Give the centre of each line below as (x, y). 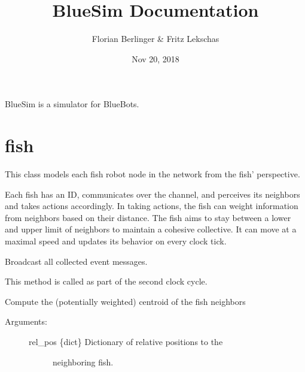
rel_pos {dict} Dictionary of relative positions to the (126, 341)
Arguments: (26, 321)
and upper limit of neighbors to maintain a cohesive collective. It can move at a (151, 229)
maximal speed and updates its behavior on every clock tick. (116, 241)
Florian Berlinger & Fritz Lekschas (155, 39)
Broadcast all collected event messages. (76, 261)
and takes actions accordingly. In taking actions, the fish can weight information (152, 206)
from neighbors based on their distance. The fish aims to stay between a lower (148, 217)
